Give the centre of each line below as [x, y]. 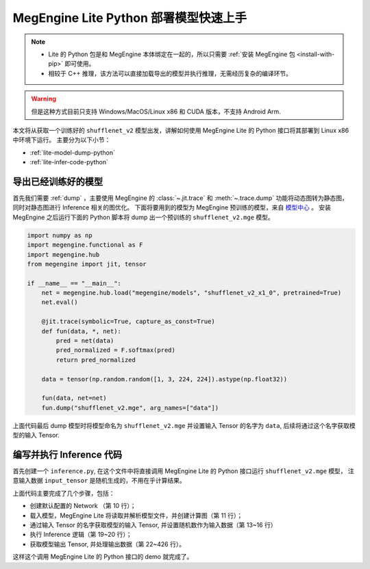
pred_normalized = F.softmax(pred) [116, 350]
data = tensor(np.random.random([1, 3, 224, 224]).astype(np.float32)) [164, 379]
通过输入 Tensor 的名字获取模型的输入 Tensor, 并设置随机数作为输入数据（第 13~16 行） [153, 525]
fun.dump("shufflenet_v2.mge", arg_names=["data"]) [130, 408]
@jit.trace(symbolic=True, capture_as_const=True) [128, 321]
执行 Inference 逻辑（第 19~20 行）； [81, 535]
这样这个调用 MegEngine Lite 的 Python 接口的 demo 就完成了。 [103, 557]
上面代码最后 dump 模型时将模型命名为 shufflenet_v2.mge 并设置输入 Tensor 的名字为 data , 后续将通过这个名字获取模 [184, 425]
